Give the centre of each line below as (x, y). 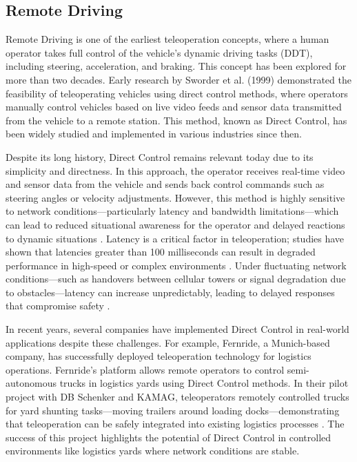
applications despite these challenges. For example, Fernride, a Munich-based (168, 342)
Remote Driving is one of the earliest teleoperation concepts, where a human (167, 39)
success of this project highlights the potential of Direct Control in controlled (169, 437)
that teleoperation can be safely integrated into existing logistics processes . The (175, 424)
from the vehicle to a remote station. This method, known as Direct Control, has (176, 120)
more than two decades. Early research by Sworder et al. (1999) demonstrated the (178, 79)
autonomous (31, 383)
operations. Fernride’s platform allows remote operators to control (145, 369)
